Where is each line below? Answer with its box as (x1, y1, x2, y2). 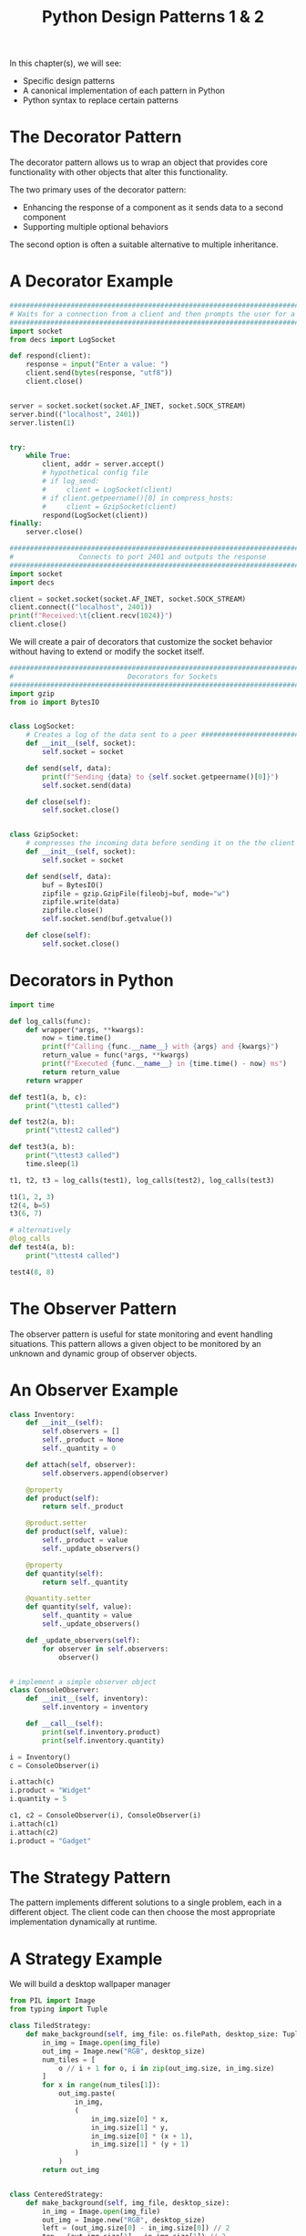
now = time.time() (42, 1033, 112, 1043)
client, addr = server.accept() (42, 460, 166, 469)
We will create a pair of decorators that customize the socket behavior (9, 637, 273, 647)
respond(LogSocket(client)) (42, 511, 148, 520)
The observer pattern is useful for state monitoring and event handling (9, 1329, 273, 1340)
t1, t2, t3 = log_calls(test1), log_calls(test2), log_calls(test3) (9, 1175, 275, 1185)
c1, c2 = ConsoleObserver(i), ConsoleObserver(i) (9, 1811, 202, 1820)
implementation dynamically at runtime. (9, 1917, 158, 1928)
